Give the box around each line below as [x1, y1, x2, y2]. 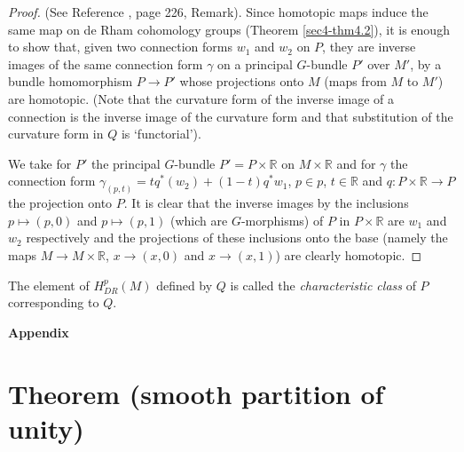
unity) [8, 409, 84, 446]
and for [336, 154, 376, 172]
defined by [156, 275, 213, 294]
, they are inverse [322, 37, 416, 56]
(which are [170, 210, 228, 229]
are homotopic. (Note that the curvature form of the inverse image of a [8, 89, 395, 107]
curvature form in [8, 124, 104, 143]
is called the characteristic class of [230, 275, 416, 294]
